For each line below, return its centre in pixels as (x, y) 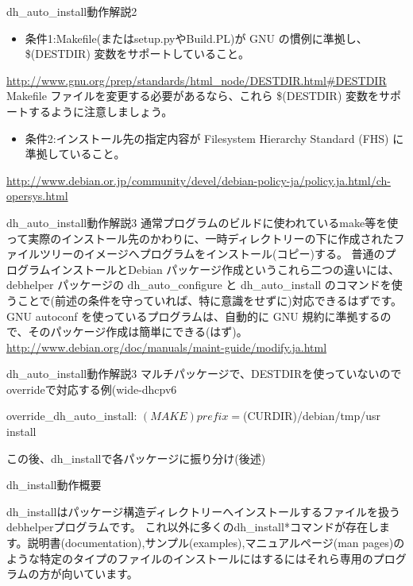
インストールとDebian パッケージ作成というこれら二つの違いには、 (225, 269)
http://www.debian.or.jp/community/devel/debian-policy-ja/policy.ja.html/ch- (199, 180)
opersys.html (37, 196)
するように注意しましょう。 (100, 111)
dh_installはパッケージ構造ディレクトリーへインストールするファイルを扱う (203, 511)
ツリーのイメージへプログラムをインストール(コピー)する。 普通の (212, 254)
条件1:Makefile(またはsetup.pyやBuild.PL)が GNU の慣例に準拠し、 (196, 38)
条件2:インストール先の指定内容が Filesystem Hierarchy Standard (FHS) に (214, 138)
